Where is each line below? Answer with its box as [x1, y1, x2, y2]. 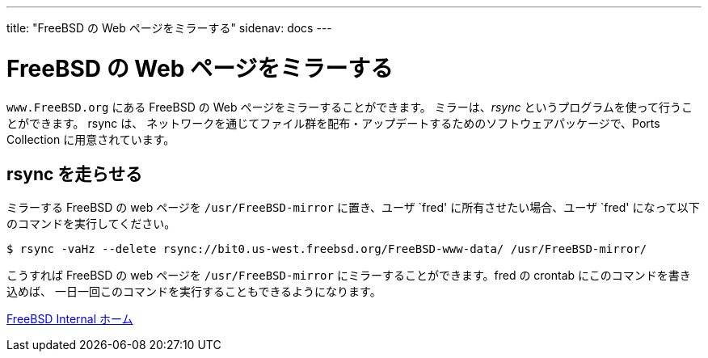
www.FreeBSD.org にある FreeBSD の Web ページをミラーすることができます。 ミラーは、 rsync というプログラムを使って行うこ [6, 99, 693, 114]
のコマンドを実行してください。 [6, 217, 176, 231]
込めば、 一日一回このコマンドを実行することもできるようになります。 [6, 284, 381, 299]
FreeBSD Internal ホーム [6, 312, 133, 326]
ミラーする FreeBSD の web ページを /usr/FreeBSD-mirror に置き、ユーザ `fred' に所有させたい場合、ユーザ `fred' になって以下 [6, 200, 700, 215]
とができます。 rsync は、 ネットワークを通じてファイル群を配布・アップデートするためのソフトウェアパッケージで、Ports [6, 116, 660, 130]
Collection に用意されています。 [6, 132, 175, 146]
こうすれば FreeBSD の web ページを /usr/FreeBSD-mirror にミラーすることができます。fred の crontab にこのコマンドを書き [6, 268, 691, 283]
